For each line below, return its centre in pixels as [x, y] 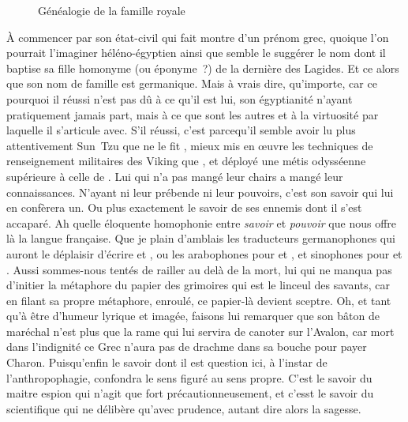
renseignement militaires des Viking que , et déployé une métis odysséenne [186, 161]
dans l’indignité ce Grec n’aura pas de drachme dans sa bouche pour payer [187, 347]
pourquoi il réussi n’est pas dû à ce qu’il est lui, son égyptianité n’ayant [180, 98]
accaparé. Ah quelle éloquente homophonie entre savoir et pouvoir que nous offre [202, 222]
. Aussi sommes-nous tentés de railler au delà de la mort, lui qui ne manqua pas [199, 269]
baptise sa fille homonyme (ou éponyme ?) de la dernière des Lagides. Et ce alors [203, 68]
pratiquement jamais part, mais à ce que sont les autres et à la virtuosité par [193, 114]
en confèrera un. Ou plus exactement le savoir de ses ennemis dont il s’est [184, 207]
